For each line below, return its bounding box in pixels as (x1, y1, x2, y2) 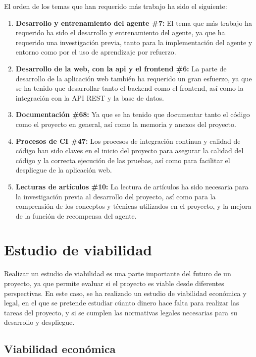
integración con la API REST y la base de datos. (15, 92, 164, 103)
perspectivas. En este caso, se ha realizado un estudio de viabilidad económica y (4, 288, 247, 298)
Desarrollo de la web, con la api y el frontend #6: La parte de (15, 63, 227, 73)
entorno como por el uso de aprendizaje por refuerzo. (15, 47, 176, 57)
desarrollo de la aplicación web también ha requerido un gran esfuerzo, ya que (15, 73, 252, 83)
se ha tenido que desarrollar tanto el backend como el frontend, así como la (15, 83, 244, 93)
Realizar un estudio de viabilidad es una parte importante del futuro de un (4, 268, 231, 279)
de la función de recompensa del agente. (15, 210, 137, 221)
